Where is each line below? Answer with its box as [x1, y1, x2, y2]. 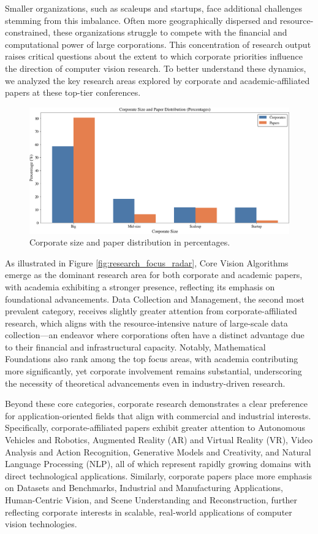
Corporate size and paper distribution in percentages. [29, 236, 230, 249]
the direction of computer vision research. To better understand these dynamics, [5, 61, 306, 74]
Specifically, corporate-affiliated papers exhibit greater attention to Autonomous [5, 421, 305, 434]
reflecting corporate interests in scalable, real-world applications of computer [5, 505, 292, 518]
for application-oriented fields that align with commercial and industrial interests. [5, 409, 311, 422]
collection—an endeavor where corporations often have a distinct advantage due [5, 328, 305, 341]
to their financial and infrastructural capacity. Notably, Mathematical [5, 340, 266, 353]
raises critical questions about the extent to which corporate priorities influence [5, 50, 303, 63]
